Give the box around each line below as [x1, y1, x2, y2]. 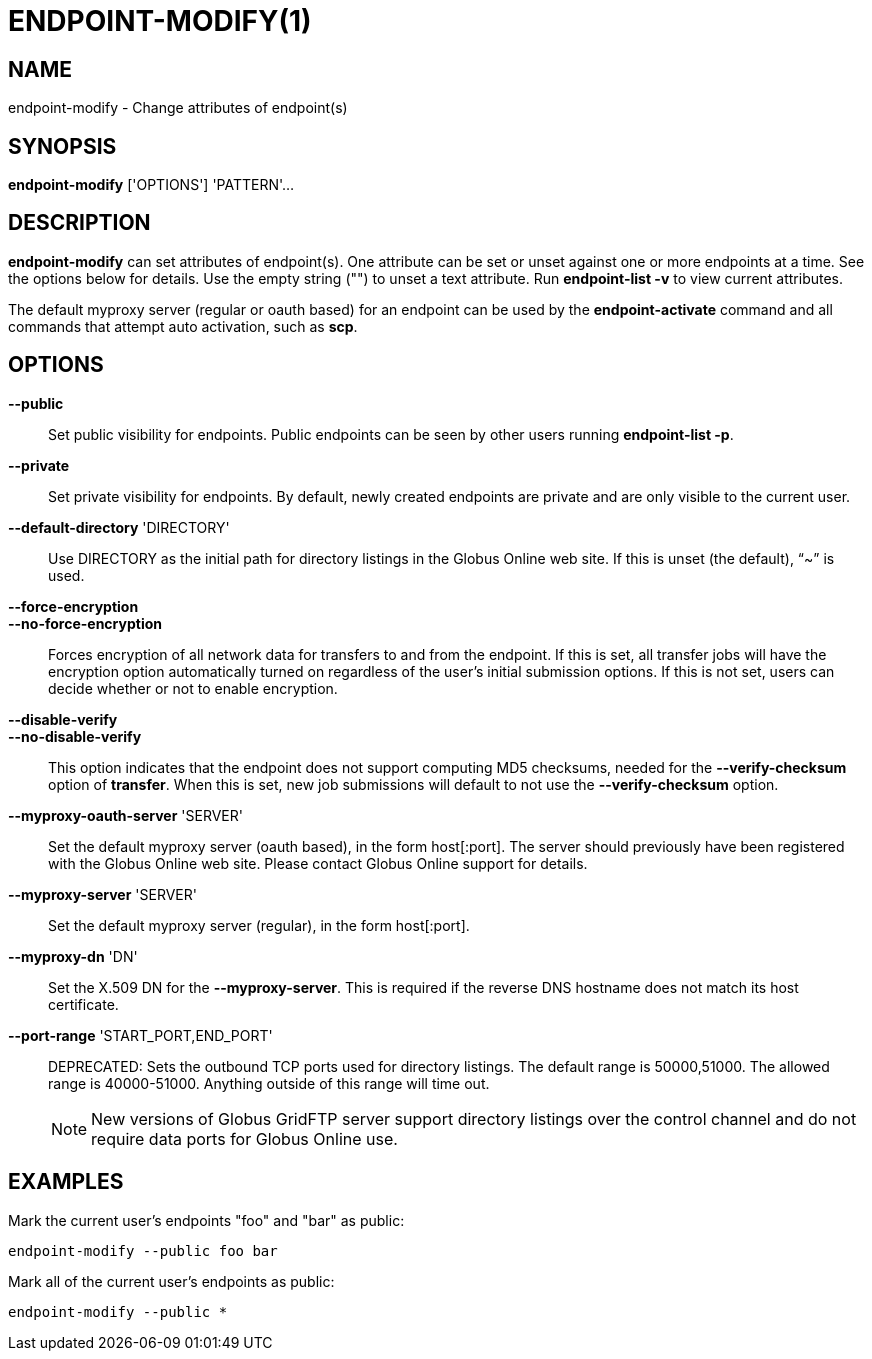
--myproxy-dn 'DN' [8, 947, 138, 965]
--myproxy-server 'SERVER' [8, 885, 197, 903]
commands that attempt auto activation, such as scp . [8, 317, 358, 335]
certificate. [48, 995, 119, 1013]
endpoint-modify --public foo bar [8, 1242, 278, 1259]
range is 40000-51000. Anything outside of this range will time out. [48, 1074, 490, 1092]
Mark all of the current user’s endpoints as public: [8, 1272, 335, 1290]
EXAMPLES [8, 1169, 124, 1195]
